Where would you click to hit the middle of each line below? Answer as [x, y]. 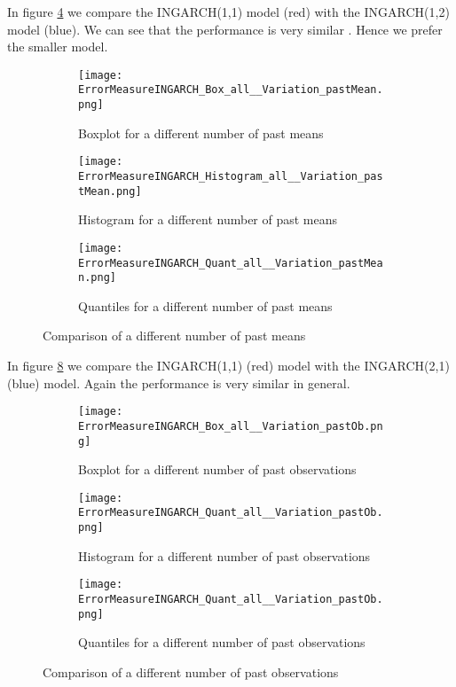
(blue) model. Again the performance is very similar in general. [179, 383]
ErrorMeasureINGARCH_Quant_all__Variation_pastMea [231, 263]
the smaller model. [58, 47]
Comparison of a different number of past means [174, 336]
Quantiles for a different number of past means [205, 305]
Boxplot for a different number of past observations [217, 469]
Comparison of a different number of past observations [191, 671]
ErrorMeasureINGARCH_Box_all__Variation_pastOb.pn [231, 426]
